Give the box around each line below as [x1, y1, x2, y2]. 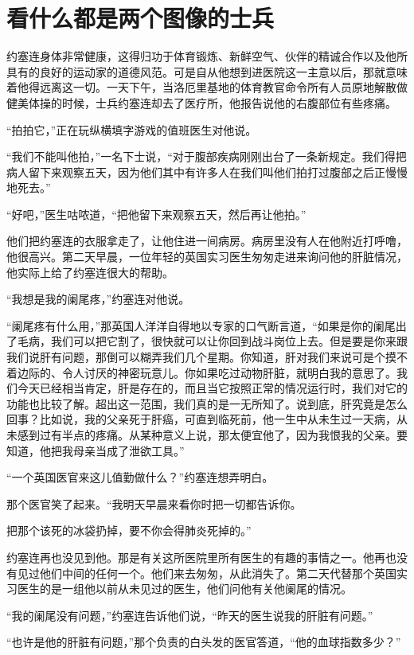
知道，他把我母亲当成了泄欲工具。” [6, 442, 185, 458]
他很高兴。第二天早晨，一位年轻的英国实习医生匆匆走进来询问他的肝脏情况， [6, 248, 408, 265]
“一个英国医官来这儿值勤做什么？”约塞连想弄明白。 [6, 469, 274, 485]
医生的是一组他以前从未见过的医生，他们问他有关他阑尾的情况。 [17, 580, 352, 597]
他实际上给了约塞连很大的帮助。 [6, 263, 174, 280]
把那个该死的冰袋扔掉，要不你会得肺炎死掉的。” [6, 522, 252, 539]
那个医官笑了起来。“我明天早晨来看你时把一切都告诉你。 [6, 495, 302, 512]
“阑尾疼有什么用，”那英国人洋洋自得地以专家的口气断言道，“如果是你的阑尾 [6, 317, 396, 333]
